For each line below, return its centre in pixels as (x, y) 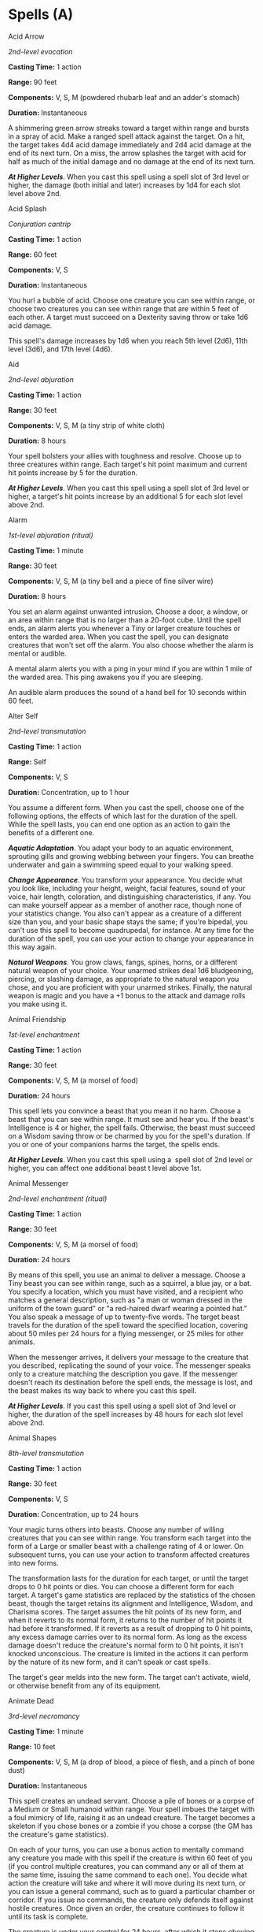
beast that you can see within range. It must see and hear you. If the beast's (131, 1119)
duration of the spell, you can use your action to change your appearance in (131, 938)
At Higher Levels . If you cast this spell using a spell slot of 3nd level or (122, 1406)
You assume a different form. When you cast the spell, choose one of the (126, 807)
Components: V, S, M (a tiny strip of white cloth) (87, 425)
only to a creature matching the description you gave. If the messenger (123, 1373)
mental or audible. (37, 653)
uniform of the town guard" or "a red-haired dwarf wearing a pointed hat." (128, 1308)
